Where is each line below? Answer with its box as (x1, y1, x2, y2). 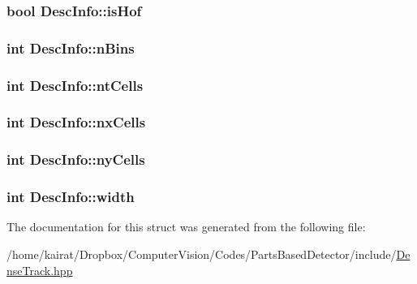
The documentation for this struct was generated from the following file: (6, 218, 366, 235)
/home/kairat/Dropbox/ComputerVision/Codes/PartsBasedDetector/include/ (6, 246, 397, 263)
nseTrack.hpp (6, 261, 73, 278)
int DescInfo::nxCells (6, 112, 146, 132)
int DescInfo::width (6, 187, 135, 207)
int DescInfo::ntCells (6, 75, 144, 95)
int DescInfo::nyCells (6, 149, 145, 170)
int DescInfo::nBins (6, 37, 135, 58)
